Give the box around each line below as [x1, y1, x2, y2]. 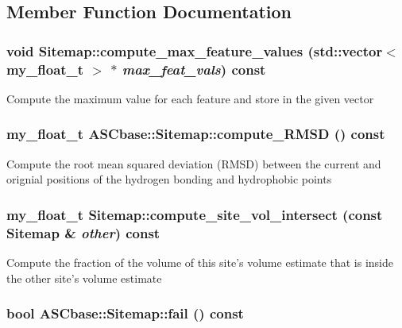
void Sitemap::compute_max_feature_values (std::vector [6, 41, 383, 60]
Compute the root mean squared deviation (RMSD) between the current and [6, 155, 381, 172]
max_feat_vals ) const [122, 59, 266, 79]
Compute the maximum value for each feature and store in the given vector [6, 90, 374, 106]
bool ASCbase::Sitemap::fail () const [6, 303, 244, 323]
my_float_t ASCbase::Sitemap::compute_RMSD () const [6, 124, 385, 144]
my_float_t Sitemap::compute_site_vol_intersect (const [6, 204, 383, 224]
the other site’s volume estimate [6, 269, 162, 286]
